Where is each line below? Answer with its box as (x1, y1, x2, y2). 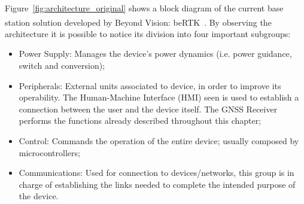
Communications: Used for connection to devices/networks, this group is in (19, 166, 294, 179)
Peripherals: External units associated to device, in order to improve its (19, 79, 281, 92)
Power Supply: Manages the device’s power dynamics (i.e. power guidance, (19, 47, 292, 60)
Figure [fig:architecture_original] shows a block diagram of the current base (5, 2, 284, 14)
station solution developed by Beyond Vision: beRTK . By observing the (5, 16, 272, 28)
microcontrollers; (19, 146, 80, 159)
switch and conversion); (19, 59, 105, 72)
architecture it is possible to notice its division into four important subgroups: (5, 27, 291, 39)
